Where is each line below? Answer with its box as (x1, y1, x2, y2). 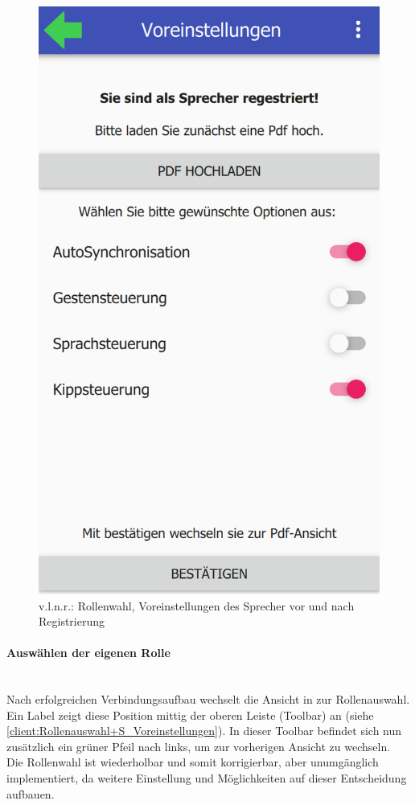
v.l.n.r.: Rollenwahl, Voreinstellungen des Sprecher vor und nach (39, 597, 355, 614)
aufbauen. (6, 785, 55, 802)
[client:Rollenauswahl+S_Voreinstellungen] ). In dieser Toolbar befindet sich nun (6, 722, 402, 739)
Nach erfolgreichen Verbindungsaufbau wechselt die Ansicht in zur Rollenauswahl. (6, 691, 410, 708)
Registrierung (39, 613, 105, 630)
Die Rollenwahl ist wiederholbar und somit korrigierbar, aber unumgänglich (6, 754, 379, 770)
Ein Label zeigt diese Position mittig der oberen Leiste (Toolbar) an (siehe (6, 706, 374, 723)
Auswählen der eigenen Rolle (6, 644, 171, 661)
